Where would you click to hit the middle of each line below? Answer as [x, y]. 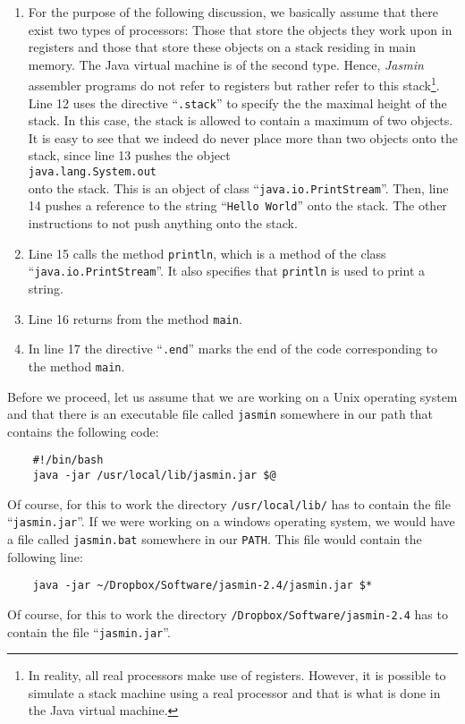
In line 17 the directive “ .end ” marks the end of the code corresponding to [232, 349]
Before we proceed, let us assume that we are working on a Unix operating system [232, 396]
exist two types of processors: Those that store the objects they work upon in [240, 29]
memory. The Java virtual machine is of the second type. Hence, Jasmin [226, 64]
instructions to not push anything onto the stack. [163, 223]
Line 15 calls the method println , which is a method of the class [207, 253]
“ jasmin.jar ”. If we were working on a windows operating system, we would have [231, 521]
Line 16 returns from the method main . [135, 318]
